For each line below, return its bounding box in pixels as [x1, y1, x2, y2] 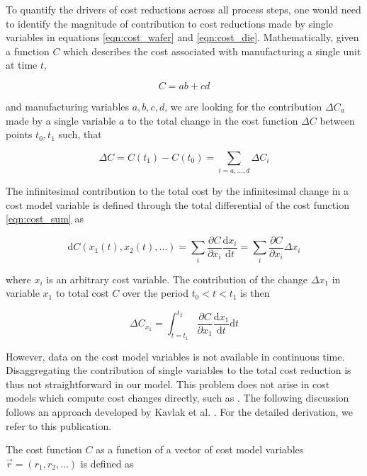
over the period [122, 285, 189, 300]
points [6, 127, 33, 142]
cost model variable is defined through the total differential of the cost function [6, 197, 349, 212]
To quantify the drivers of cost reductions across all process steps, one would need [6, 2, 361, 16]
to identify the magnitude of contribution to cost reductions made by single [6, 16, 333, 30]
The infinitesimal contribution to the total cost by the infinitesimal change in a [6, 183, 349, 198]
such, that [58, 127, 102, 142]
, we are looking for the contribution [164, 98, 322, 113]
